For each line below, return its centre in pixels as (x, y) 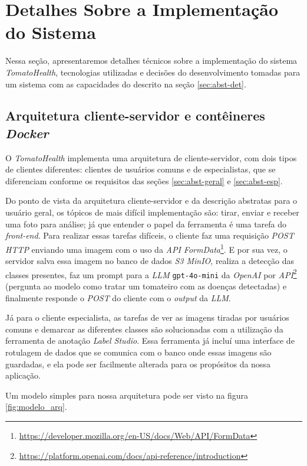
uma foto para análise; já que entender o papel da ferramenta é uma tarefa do (146, 224)
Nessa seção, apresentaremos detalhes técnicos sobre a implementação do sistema (151, 61)
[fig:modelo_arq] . (36, 407)
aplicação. (23, 375)
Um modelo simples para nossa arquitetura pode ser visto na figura (127, 395)
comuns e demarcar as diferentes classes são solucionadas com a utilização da (144, 329)
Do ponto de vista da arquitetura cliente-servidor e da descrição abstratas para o (151, 201)
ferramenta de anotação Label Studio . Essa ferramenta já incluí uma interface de (150, 340)
